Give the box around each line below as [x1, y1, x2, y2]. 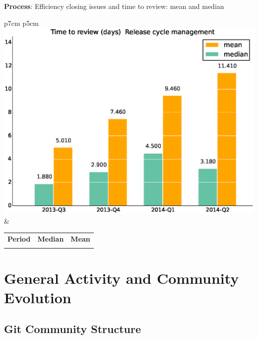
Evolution [4, 287, 71, 307]
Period [7, 234, 31, 244]
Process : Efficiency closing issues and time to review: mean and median [4, 1, 224, 11]
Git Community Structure [4, 321, 141, 337]
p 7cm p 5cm [4, 17, 39, 28]
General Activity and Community [4, 267, 239, 288]
